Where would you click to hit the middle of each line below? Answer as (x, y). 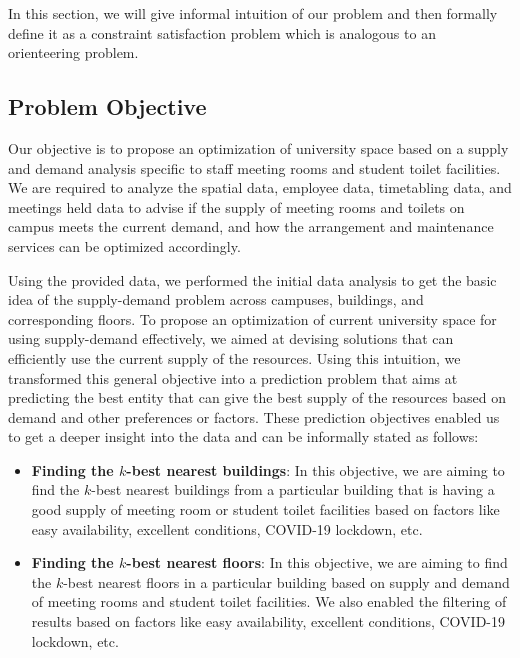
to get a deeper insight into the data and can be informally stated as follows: (243, 436)
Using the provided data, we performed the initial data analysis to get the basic (252, 279)
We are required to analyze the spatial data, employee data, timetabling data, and (260, 187)
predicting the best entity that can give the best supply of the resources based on (257, 397)
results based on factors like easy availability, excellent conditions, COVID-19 (268, 621)
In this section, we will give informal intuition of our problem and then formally (253, 13)
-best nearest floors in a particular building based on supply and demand (286, 581)
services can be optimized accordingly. (124, 245)
